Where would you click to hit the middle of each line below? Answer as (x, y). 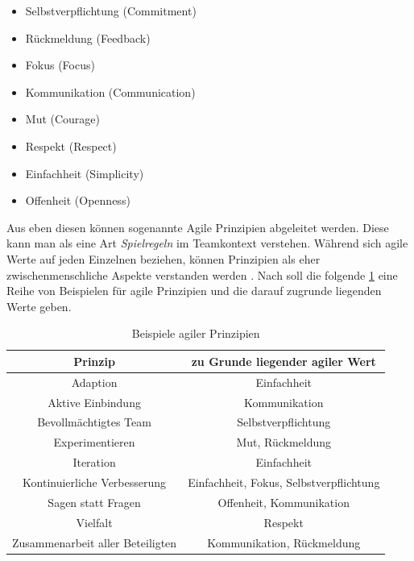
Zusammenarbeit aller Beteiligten (95, 542)
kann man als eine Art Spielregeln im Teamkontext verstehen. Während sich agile (207, 243)
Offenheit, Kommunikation (284, 502)
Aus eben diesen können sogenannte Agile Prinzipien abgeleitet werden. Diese (198, 227)
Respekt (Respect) (71, 145)
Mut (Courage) (63, 119)
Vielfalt (94, 522)
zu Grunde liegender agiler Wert (284, 361)
